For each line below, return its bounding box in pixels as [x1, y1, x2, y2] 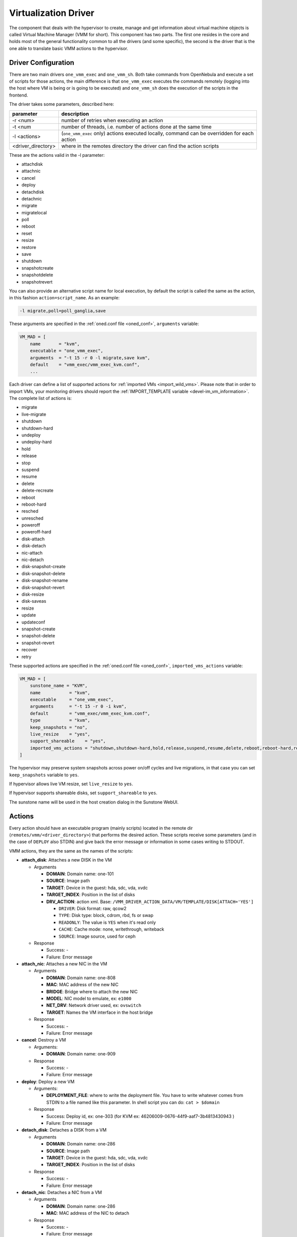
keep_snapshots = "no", [30, 724, 88, 730]
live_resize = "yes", [30, 731, 91, 737]
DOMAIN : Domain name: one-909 [46, 1051, 116, 1057]
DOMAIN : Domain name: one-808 [46, 975, 116, 981]
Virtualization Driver [9, 7, 95, 18]
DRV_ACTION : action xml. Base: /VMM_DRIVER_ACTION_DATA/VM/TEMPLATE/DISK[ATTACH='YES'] [46, 899, 254, 904]
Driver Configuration [9, 58, 74, 67]
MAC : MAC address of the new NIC [46, 982, 119, 988]
